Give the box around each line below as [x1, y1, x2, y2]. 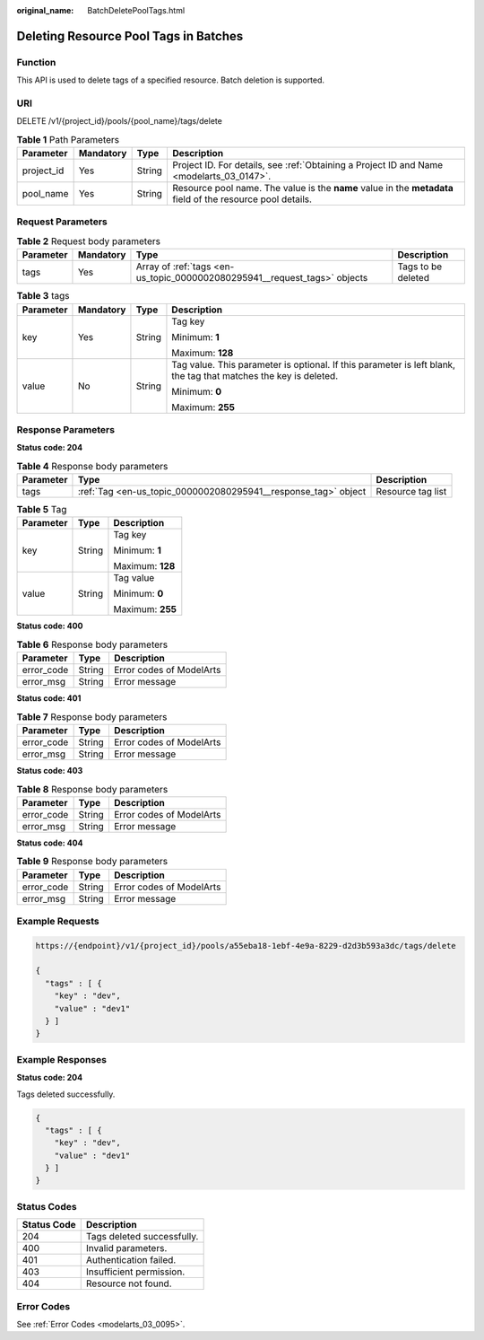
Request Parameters [16, 215, 108, 228]
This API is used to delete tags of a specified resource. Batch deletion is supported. [16, 74, 325, 85]
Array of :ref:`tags [135, 260, 212, 273]
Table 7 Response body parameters [16, 710, 168, 723]
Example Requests [16, 915, 99, 927]
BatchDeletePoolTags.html [87, 5, 186, 15]
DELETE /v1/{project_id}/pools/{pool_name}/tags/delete [16, 116, 223, 127]
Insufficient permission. [85, 1266, 186, 1278]
